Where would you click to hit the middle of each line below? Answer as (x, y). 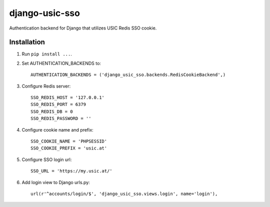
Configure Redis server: (46, 86)
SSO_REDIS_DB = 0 (52, 111)
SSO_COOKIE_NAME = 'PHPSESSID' (69, 141)
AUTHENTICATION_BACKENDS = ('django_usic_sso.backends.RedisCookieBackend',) (128, 75)
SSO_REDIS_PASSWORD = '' (61, 118)
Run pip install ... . (47, 54)
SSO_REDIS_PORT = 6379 (58, 104)
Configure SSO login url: (47, 159)
